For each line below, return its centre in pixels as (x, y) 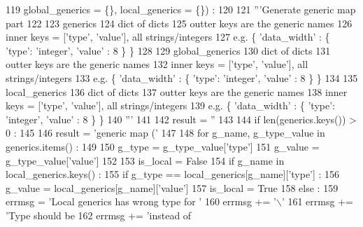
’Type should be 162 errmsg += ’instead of (99, 215)
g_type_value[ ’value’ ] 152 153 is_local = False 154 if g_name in (145, 160)
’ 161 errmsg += (317, 201)
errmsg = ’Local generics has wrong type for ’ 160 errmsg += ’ (141, 201)
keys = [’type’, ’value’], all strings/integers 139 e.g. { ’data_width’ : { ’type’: (170, 105)
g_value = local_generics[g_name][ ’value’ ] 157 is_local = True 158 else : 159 (172, 187)
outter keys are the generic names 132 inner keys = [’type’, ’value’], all (157, 64)
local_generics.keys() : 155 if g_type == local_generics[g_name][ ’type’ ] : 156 (173, 174)
